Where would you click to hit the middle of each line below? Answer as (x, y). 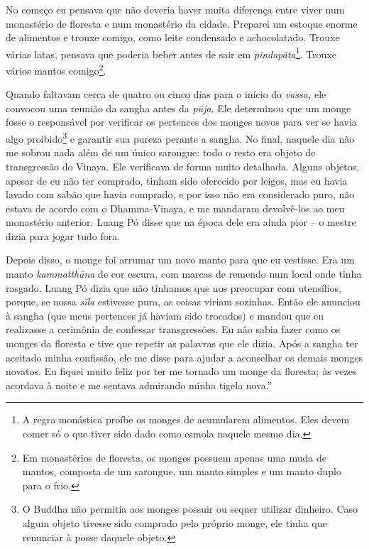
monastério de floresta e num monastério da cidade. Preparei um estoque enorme (182, 23)
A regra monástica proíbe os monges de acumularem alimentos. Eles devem (186, 419)
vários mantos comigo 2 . (56, 69)
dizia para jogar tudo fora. (63, 235)
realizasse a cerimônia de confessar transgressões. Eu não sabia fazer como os (173, 329)
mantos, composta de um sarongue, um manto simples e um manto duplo (182, 471)
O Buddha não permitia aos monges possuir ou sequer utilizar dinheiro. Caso (190, 509)
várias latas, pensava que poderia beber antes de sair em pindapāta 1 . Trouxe (171, 53)
